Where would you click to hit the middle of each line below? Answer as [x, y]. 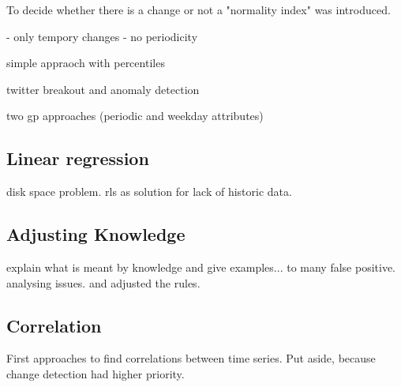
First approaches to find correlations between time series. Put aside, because [191, 358]
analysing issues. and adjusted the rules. [103, 282]
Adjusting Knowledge [96, 234]
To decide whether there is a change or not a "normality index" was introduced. [199, 9]
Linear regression [78, 158]
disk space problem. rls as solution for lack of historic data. [149, 192]
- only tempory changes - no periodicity [102, 36]
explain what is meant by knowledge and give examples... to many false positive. [201, 267]
